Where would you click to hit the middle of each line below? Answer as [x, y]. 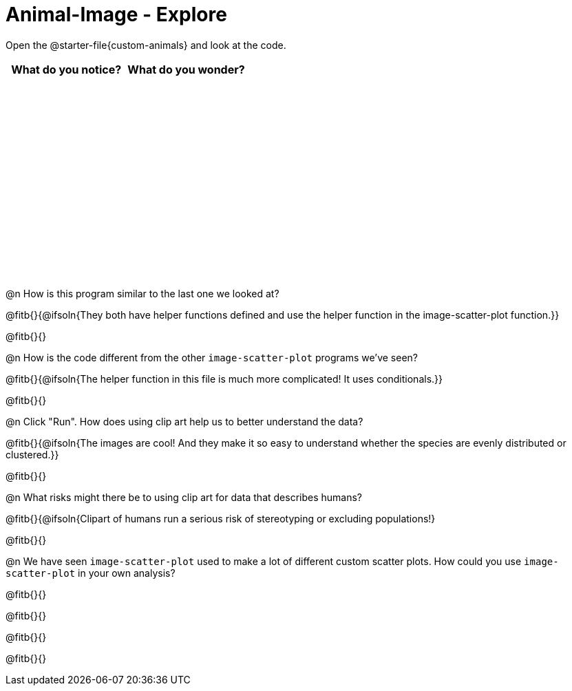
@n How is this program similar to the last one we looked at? [142, 293]
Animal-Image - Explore [116, 14]
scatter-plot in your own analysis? [91, 573]
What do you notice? [66, 69]
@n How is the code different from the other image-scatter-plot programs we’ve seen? [212, 357]
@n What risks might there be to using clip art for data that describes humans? [184, 497]
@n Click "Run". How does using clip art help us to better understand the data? [184, 421]
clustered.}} [32, 454]
